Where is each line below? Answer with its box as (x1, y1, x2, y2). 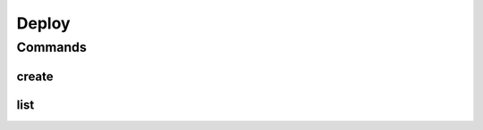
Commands (16, 39, 87, 55)
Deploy (16, 13, 71, 33)
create (16, 69, 54, 84)
